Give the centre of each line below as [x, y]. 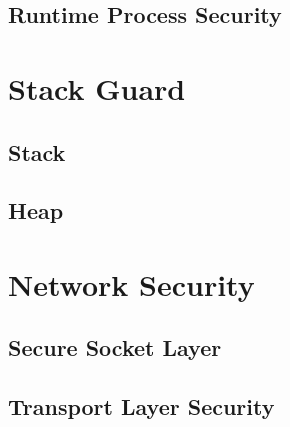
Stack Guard [97, 87]
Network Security [131, 283]
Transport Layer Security [141, 406]
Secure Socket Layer [115, 347]
